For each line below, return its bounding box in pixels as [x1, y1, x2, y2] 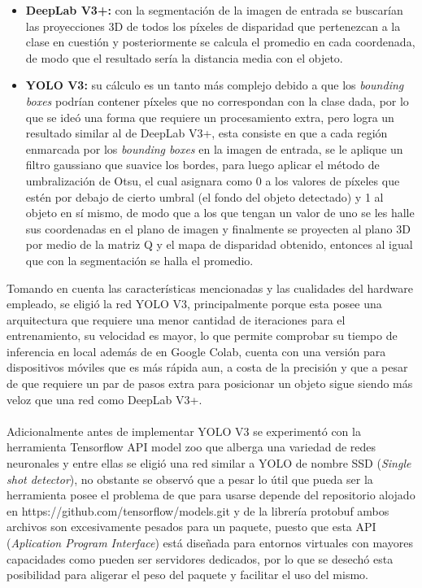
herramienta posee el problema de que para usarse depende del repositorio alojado [7, 486, 415, 503]
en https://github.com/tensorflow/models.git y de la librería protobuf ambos [7, 502, 389, 519]
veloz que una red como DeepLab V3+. [7, 390, 202, 407]
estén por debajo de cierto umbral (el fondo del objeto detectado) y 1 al [25, 188, 384, 205]
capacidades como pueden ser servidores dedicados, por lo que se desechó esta [7, 550, 394, 567]
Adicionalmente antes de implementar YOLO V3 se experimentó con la [7, 422, 361, 439]
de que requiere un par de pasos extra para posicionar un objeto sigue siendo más [7, 375, 413, 392]
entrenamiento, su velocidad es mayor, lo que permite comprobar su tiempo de [7, 327, 398, 344]
